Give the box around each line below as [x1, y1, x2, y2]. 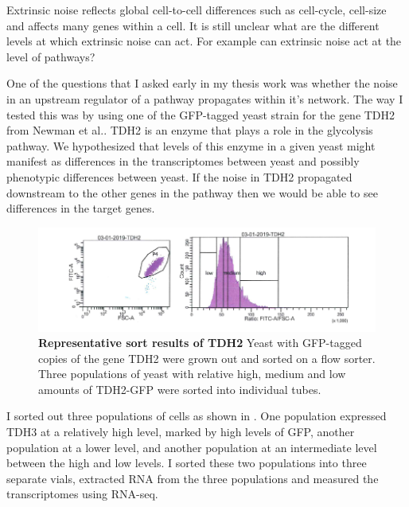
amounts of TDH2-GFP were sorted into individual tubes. [38, 380, 321, 397]
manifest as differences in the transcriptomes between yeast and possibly [6, 153, 360, 170]
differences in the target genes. [6, 200, 155, 216]
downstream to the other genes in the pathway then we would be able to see [6, 184, 378, 201]
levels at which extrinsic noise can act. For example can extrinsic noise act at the [6, 33, 402, 49]
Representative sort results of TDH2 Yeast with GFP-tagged [38, 334, 362, 351]
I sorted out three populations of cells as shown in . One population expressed [6, 408, 387, 424]
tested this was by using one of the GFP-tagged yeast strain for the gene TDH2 [6, 106, 395, 123]
